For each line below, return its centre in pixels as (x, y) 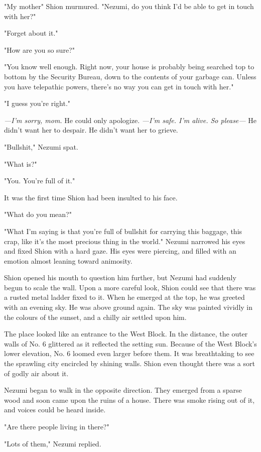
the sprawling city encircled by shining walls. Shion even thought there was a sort (129, 363)
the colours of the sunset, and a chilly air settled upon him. (95, 317)
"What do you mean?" (38, 214)
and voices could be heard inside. (55, 410)
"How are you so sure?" (39, 49)
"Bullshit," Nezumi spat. (41, 146)
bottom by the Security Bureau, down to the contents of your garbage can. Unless (130, 76)
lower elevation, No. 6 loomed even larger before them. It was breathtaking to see (129, 353)
